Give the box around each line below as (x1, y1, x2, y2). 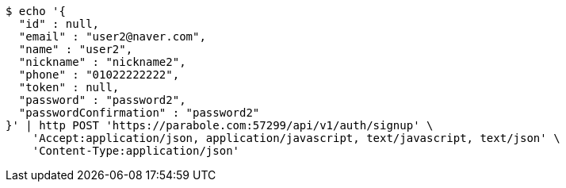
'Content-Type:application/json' (32, 144, 240, 157)
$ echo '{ (6, 5, 66, 17)
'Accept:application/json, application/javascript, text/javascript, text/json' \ (32, 132, 560, 144)
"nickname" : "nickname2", (18, 56, 186, 68)
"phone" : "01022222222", (18, 68, 180, 81)
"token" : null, (18, 81, 120, 94)
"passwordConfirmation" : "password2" (18, 106, 260, 119)
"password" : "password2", (18, 94, 186, 106)
